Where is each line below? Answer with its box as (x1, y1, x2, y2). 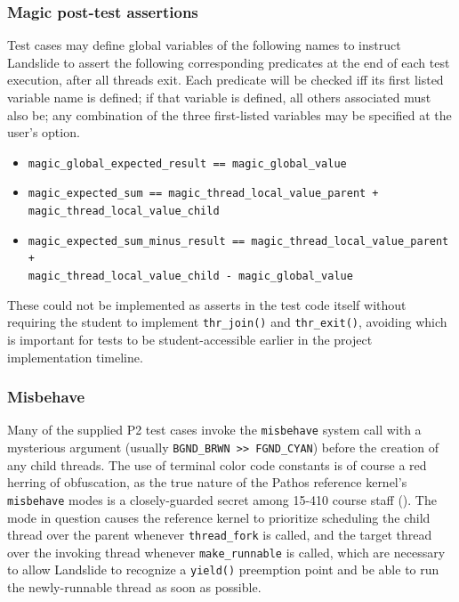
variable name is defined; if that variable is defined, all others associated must (7, 88, 431, 106)
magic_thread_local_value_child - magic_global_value (28, 270, 353, 283)
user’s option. (7, 123, 80, 142)
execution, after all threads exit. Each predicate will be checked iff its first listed (7, 70, 444, 89)
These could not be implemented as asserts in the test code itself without (7, 295, 407, 313)
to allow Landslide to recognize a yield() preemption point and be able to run (7, 560, 439, 579)
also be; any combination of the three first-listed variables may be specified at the (7, 105, 452, 124)
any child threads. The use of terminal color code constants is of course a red (7, 455, 427, 474)
